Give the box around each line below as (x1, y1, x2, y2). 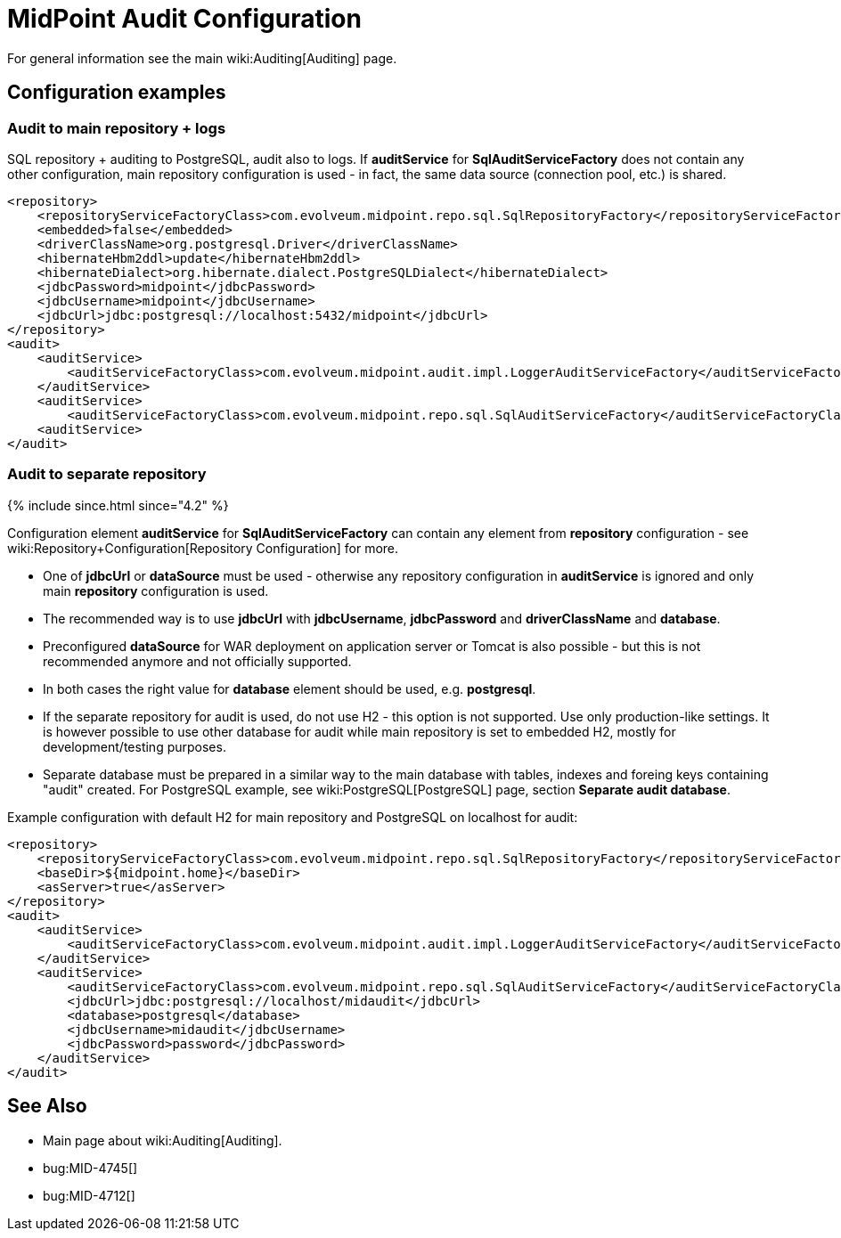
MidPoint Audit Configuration (7, 4, 362, 34)
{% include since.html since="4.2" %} (7, 497, 229, 513)
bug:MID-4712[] (43, 1187, 135, 1203)
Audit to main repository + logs (7, 118, 226, 137)
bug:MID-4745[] (43, 1160, 138, 1176)
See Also (7, 1095, 87, 1118)
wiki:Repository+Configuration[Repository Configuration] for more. (7, 540, 399, 556)
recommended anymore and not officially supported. (43, 653, 352, 669)
